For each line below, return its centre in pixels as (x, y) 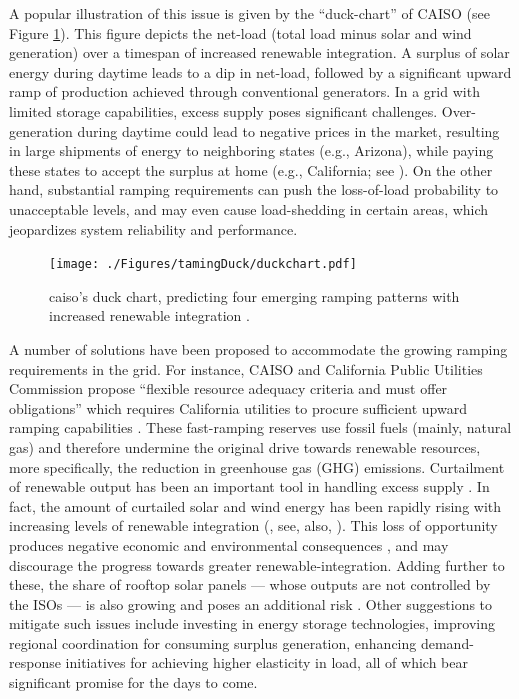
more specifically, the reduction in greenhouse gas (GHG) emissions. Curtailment (257, 466)
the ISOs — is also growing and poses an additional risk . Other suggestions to (251, 603)
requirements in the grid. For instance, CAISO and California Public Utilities (246, 368)
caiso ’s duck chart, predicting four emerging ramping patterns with (254, 295)
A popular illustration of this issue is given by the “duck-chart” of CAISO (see (249, 13)
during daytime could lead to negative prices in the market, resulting (288, 130)
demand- (447, 642)
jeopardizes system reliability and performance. (153, 228)
